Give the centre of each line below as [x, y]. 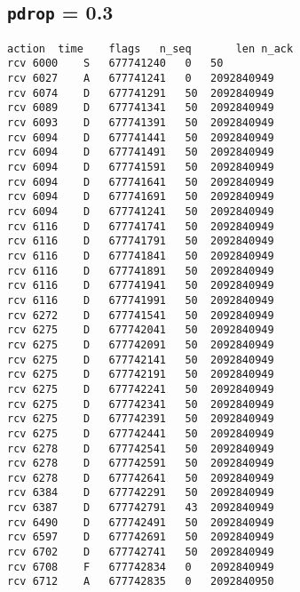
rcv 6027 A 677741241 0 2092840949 [141, 79]
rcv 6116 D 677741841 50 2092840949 [141, 256]
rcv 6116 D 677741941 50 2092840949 [141, 286]
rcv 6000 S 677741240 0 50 [115, 64]
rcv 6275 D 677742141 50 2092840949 [141, 360]
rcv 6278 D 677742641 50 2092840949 [141, 478]
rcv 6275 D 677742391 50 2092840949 [141, 419]
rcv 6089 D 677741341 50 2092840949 [141, 108]
